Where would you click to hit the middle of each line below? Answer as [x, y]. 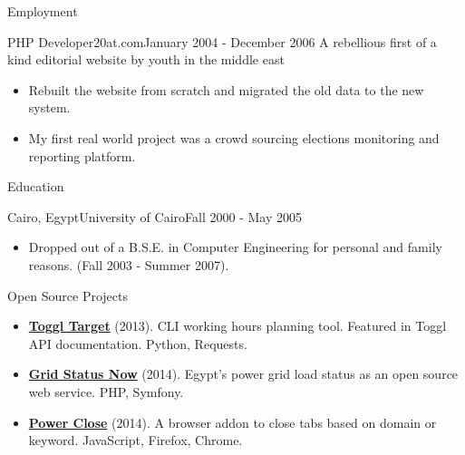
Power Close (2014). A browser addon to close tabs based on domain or [232, 422]
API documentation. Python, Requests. [138, 343]
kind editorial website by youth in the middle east [146, 59]
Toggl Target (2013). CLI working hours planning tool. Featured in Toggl [237, 326]
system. [49, 107]
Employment [43, 11]
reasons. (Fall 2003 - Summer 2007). [129, 264]
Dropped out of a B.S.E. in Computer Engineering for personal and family [235, 247]
